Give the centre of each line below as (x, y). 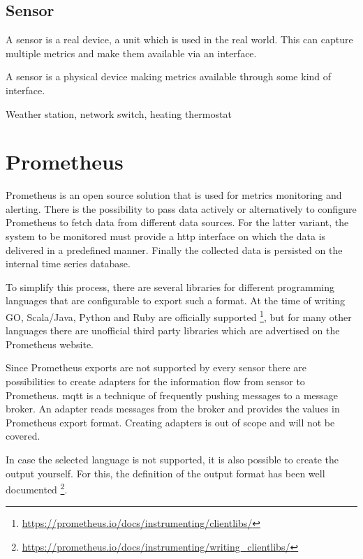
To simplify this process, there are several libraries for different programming (170, 286)
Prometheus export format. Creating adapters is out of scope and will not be (170, 422)
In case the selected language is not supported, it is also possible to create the (172, 460)
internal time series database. (68, 263)
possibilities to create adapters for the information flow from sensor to (155, 381)
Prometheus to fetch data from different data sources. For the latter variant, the (177, 222)
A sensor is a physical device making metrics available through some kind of (169, 76)
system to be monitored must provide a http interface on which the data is (166, 236)
